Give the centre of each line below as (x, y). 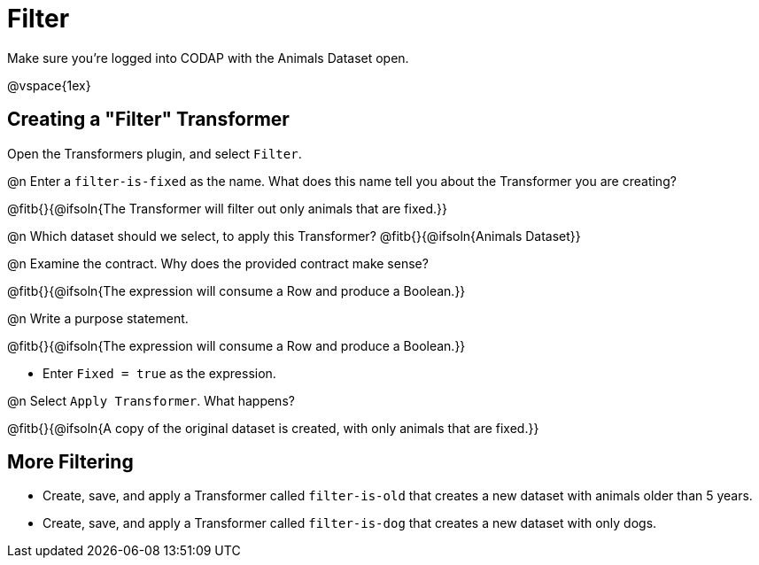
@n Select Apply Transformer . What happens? (151, 400)
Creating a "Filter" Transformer (148, 120)
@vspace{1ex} (49, 85)
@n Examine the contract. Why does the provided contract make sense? (218, 263)
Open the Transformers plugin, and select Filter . (155, 153)
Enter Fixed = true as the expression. (159, 373)
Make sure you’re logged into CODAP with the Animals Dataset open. (208, 58)
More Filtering (70, 462)
